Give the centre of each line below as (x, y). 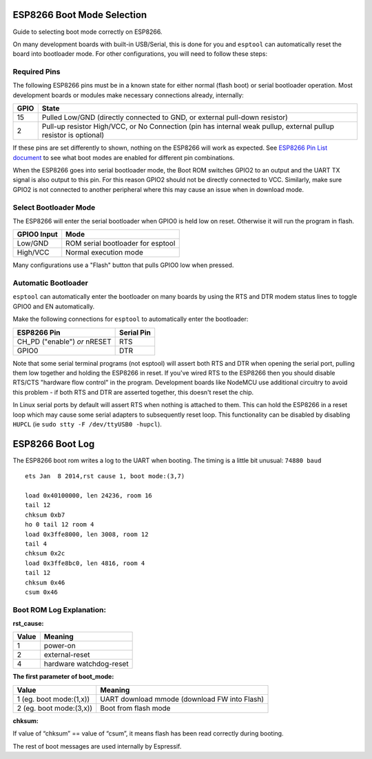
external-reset (67, 655)
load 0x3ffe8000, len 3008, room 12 (87, 534)
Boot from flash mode (135, 708)
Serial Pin (135, 333)
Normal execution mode (105, 253)
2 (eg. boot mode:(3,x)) (55, 708)
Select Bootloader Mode (54, 207)
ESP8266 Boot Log (54, 444)
